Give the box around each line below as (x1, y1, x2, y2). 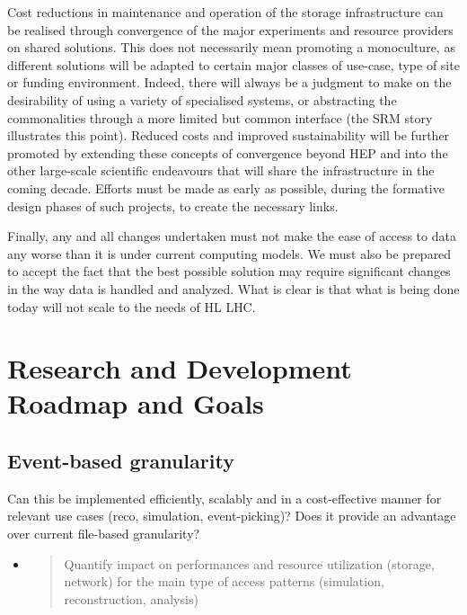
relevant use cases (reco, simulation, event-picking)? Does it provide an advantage (7, 506, 456, 525)
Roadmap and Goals (7, 385, 264, 422)
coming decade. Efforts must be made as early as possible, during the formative (7, 178, 445, 197)
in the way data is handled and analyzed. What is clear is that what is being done (7, 279, 460, 298)
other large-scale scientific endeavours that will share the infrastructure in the (7, 161, 435, 180)
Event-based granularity (7, 447, 234, 475)
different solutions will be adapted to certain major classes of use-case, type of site (7, 55, 460, 74)
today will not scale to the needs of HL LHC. (7, 297, 256, 316)
